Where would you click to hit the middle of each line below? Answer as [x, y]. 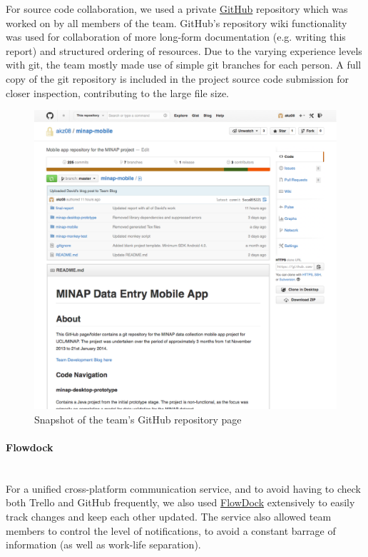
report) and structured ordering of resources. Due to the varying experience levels [184, 50]
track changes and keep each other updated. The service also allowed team [169, 516]
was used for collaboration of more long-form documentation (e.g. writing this [176, 37]
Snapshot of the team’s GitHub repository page [138, 419]
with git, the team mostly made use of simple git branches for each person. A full [184, 65]
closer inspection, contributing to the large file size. [118, 92]
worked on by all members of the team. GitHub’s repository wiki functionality [177, 22]
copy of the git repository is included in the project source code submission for [177, 78]
